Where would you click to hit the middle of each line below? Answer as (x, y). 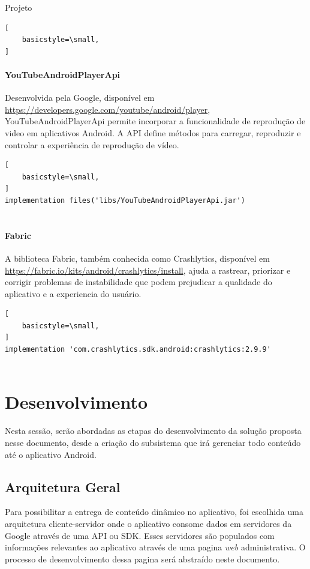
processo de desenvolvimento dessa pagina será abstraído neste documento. (142, 558)
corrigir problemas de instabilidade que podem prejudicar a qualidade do (139, 282)
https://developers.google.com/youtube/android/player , (108, 109)
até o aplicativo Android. (51, 454)
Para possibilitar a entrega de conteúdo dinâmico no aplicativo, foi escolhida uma (154, 512)
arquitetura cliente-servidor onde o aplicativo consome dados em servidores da (148, 523)
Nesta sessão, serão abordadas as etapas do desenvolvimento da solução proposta (153, 431)
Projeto (19, 7)
